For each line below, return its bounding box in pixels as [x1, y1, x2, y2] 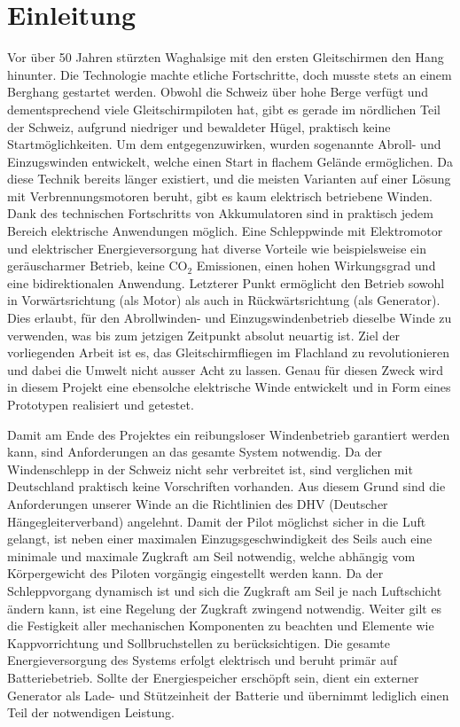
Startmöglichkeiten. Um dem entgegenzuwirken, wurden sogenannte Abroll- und [7, 135, 441, 153]
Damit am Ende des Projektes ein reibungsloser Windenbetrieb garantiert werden [7, 425, 450, 443]
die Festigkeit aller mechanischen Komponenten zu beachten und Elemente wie [7, 616, 434, 635]
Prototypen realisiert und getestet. [7, 395, 194, 413]
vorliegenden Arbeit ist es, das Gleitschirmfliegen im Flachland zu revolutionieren [7, 343, 449, 362]
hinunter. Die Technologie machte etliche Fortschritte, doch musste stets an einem [7, 65, 452, 83]
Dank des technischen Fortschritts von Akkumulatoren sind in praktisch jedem [7, 204, 433, 223]
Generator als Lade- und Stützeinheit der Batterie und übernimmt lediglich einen [7, 685, 449, 704]
